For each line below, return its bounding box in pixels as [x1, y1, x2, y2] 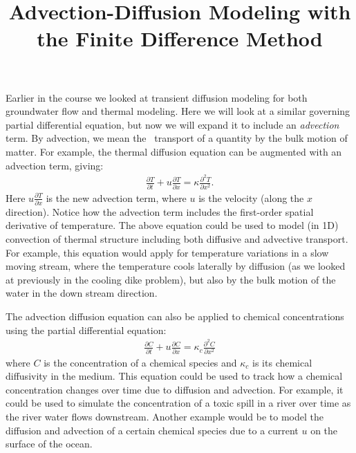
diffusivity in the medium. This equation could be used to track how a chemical [6, 369, 343, 383]
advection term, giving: [6, 158, 104, 172]
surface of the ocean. [6, 436, 93, 451]
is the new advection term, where [46, 190, 187, 205]
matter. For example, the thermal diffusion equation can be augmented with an [6, 144, 342, 158]
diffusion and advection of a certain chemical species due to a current [6, 423, 299, 437]
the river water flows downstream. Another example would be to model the [6, 409, 324, 423]
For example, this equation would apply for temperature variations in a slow [6, 245, 329, 259]
